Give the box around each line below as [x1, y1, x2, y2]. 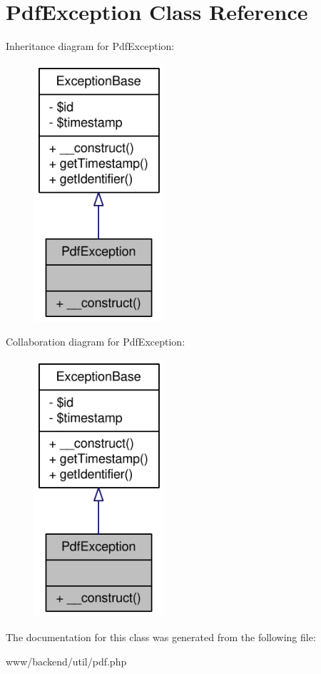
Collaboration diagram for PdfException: [6, 334, 185, 349]
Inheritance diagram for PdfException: [6, 39, 175, 54]
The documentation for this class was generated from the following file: [6, 630, 316, 645]
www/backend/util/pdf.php [6, 653, 127, 668]
